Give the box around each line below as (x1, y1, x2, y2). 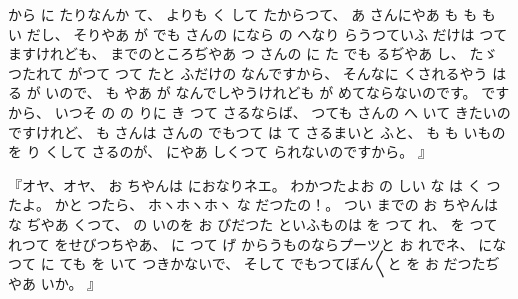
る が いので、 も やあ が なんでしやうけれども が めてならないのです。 (8, 82, 477, 103)
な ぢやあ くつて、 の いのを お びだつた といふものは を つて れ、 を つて (8, 213, 498, 234)
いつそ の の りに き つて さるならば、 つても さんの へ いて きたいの (54, 101, 511, 122)
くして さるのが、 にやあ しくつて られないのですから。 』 (45, 141, 432, 162)
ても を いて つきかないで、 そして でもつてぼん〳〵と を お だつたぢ (59, 253, 500, 274)
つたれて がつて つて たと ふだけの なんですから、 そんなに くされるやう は (8, 62, 507, 83)
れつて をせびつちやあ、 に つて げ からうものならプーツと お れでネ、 (8, 233, 474, 254)
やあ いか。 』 (8, 272, 102, 293)
